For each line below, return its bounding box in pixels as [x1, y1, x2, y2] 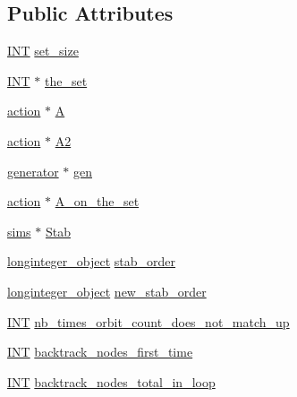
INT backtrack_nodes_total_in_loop [7, 372, 216, 391]
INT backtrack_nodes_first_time [7, 342, 193, 361]
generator [7, 161, 59, 180]
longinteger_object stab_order [7, 252, 176, 271]
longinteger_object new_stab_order [7, 281, 207, 300]
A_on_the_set [55, 192, 140, 211]
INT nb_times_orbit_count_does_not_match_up [7, 312, 290, 331]
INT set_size [7, 41, 79, 60]
